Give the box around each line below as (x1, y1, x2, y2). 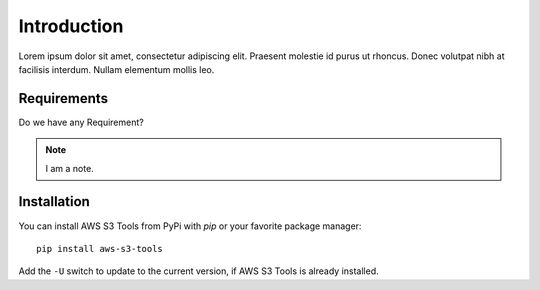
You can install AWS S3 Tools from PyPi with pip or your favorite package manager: (18, 220, 362, 232)
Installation (18, 193, 90, 210)
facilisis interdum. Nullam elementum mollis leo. (18, 63, 215, 75)
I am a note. (45, 162, 94, 174)
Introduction (18, 15, 124, 37)
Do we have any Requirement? (18, 116, 144, 128)
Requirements (18, 90, 109, 107)
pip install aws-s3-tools (36, 243, 164, 254)
